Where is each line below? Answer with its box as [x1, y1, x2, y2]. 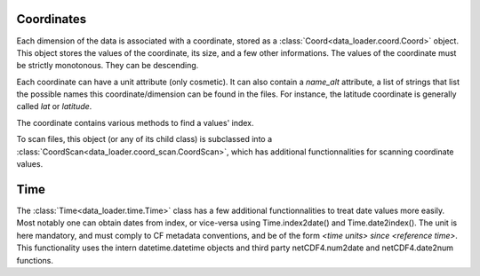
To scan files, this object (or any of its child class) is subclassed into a [16, 134, 273, 145]
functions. [16, 255, 53, 265]
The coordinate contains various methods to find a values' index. [16, 117, 254, 128]
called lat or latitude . [16, 101, 92, 112]
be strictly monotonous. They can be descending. [16, 60, 199, 71]
